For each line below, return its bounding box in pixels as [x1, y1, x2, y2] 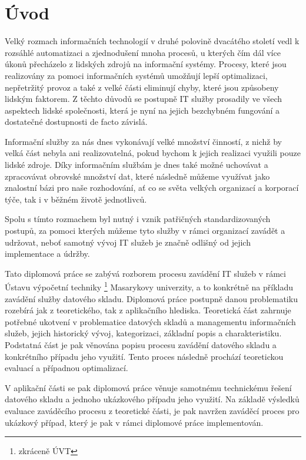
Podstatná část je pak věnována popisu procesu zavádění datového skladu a [5, 339, 277, 351]
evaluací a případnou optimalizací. [5, 362, 128, 374]
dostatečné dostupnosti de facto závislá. [5, 115, 148, 128]
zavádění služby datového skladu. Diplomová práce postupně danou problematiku [5, 292, 298, 305]
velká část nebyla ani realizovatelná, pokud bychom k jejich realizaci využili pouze [5, 147, 301, 159]
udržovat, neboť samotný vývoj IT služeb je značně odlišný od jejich [5, 236, 251, 248]
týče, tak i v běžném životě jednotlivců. [5, 193, 147, 205]
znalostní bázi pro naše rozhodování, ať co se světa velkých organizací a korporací [5, 181, 299, 194]
